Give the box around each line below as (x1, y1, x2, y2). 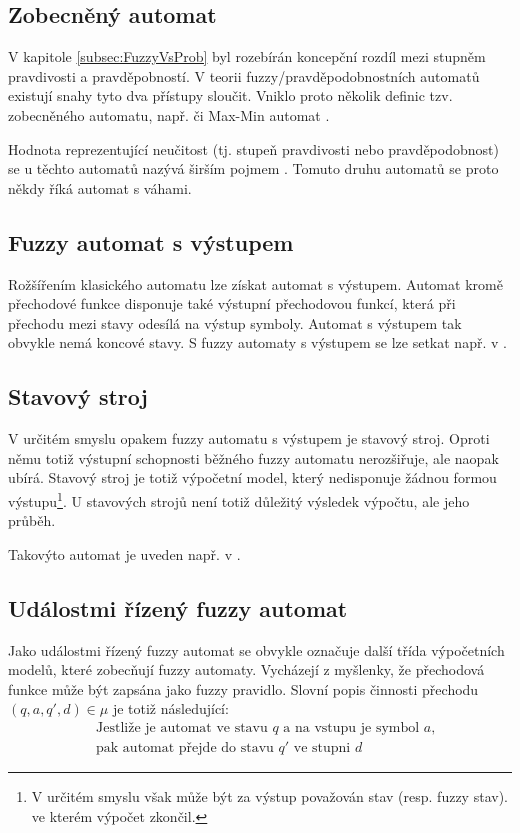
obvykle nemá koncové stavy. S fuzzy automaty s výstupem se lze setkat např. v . (8, 332, 507, 353)
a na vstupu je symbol (283, 720, 420, 735)
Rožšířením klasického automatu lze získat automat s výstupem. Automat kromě (8, 273, 503, 294)
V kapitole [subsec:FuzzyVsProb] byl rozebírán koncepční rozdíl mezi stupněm (8, 46, 486, 67)
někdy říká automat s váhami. (8, 177, 192, 198)
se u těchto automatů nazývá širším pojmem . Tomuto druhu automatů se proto (8, 158, 499, 179)
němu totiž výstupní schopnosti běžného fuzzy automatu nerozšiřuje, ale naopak (8, 447, 499, 468)
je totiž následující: (112, 698, 229, 719)
